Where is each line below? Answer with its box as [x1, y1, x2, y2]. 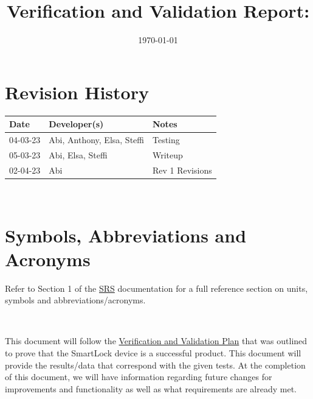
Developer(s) [49, 118, 104, 130]
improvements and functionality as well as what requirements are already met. [5, 382, 297, 395]
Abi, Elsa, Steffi [49, 148, 108, 161]
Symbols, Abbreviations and [5, 222, 247, 247]
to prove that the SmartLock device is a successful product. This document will [5, 347, 301, 359]
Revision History [5, 79, 149, 104]
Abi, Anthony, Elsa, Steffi [49, 133, 144, 146]
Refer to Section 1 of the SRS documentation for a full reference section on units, [5, 281, 308, 294]
